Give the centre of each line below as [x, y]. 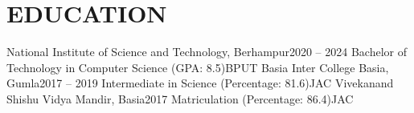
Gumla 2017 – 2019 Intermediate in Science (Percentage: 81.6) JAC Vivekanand [200, 83]
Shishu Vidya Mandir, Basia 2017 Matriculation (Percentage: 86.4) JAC [180, 98]
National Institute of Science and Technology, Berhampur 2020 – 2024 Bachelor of [207, 52]
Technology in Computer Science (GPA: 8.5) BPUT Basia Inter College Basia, [198, 67]
